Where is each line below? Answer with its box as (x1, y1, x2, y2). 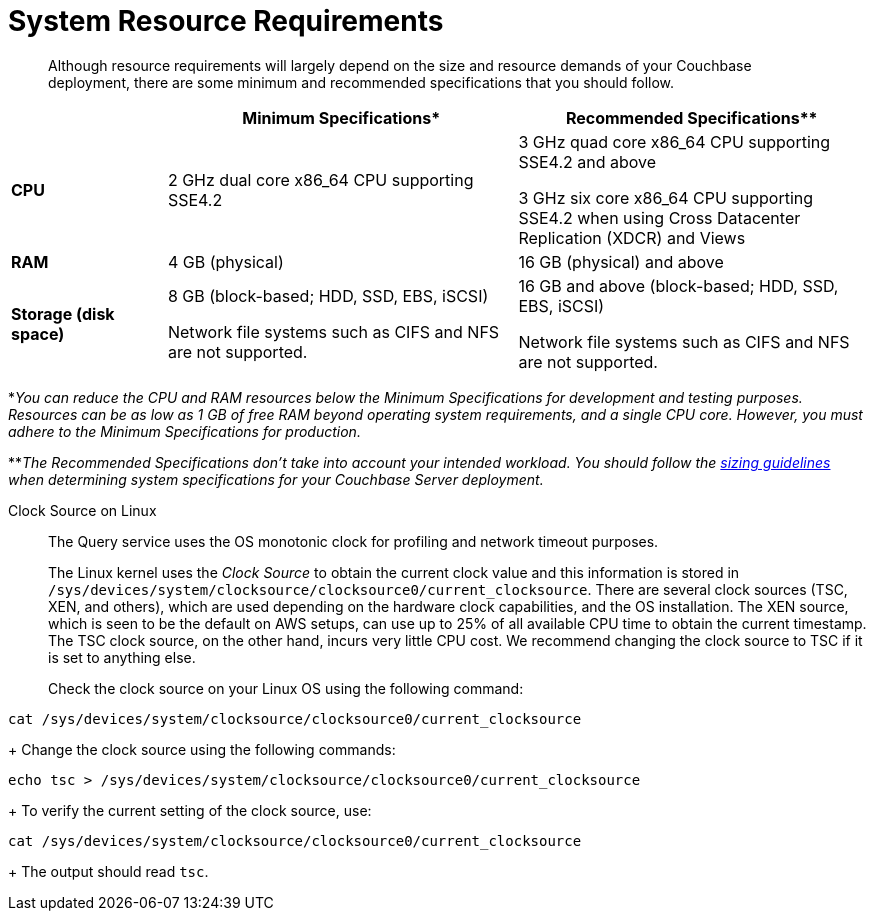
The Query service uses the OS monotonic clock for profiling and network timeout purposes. (48, 532, 659, 550)
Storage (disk (11, 303, 115, 324)
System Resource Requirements (8, 4, 444, 38)
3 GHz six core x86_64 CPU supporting (518, 187, 814, 208)
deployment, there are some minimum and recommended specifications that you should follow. (48, 73, 675, 91)
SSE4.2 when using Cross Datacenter (518, 207, 801, 228)
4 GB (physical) (167, 251, 284, 272)
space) (11, 323, 65, 344)
